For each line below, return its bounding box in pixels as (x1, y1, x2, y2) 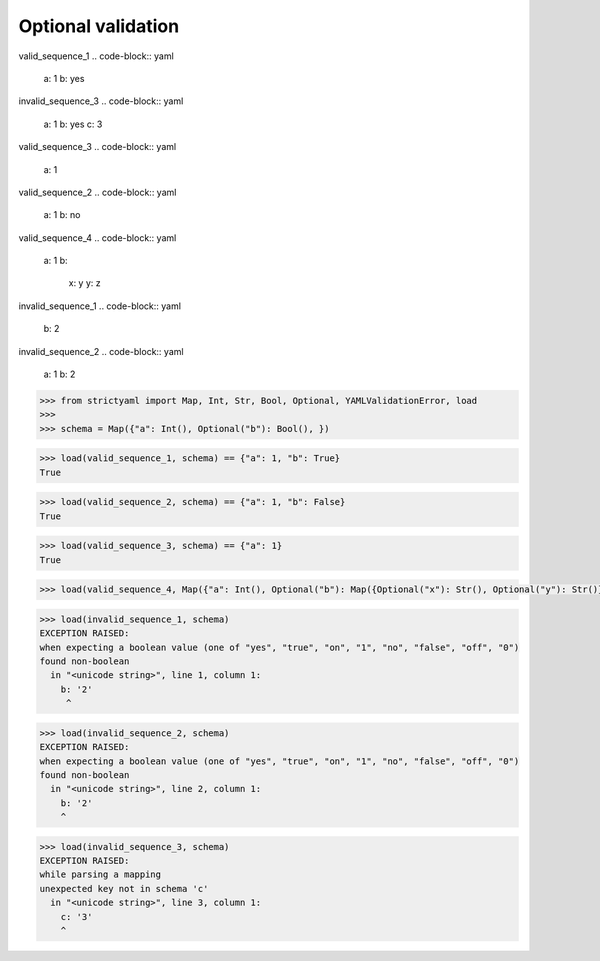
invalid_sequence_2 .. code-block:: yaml (18, 345, 184, 357)
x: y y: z (68, 277, 101, 289)
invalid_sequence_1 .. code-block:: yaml (18, 300, 182, 312)
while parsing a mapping (39, 869, 162, 880)
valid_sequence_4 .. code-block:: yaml (18, 231, 177, 244)
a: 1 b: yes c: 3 (43, 118, 103, 130)
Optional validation (18, 15, 180, 37)
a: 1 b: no (43, 209, 81, 221)
